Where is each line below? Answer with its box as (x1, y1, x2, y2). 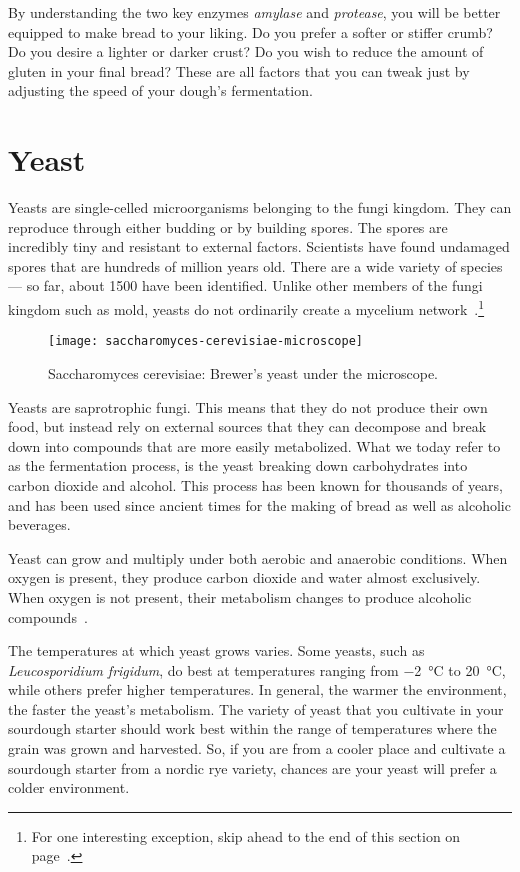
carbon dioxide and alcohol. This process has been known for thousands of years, (8, 474, 503, 495)
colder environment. (8, 777, 130, 798)
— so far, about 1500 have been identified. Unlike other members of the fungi (8, 275, 483, 296)
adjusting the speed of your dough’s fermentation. (8, 80, 313, 101)
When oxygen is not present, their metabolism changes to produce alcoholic (8, 586, 472, 607)
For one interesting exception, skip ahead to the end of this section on (31, 825, 461, 846)
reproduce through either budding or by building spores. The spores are (8, 216, 448, 237)
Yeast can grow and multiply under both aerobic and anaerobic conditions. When (8, 547, 508, 568)
